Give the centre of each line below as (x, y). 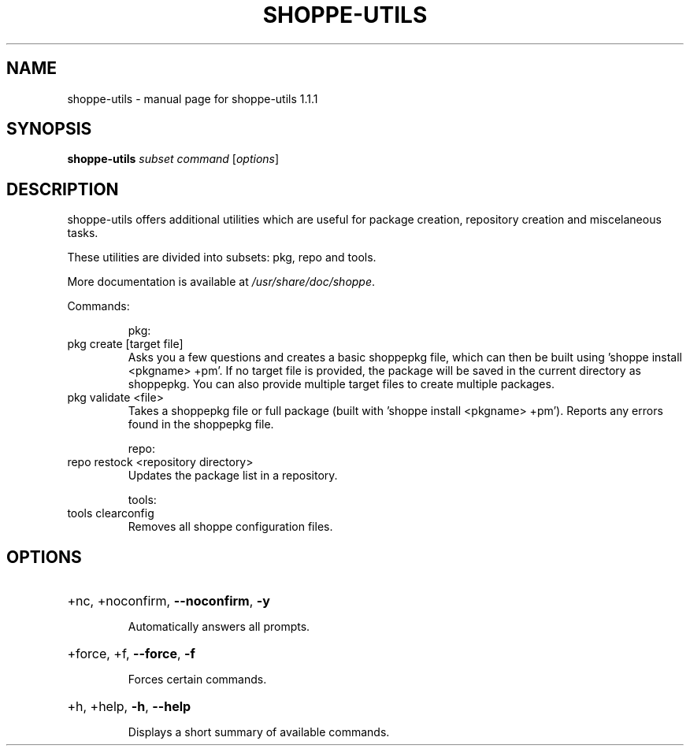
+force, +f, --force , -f (131, 654)
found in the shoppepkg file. (201, 424)
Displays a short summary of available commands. (259, 732)
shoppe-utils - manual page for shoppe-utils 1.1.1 (193, 98)
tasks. (83, 233)
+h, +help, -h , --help (129, 707)
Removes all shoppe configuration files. (230, 527)
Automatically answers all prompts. (219, 627)
